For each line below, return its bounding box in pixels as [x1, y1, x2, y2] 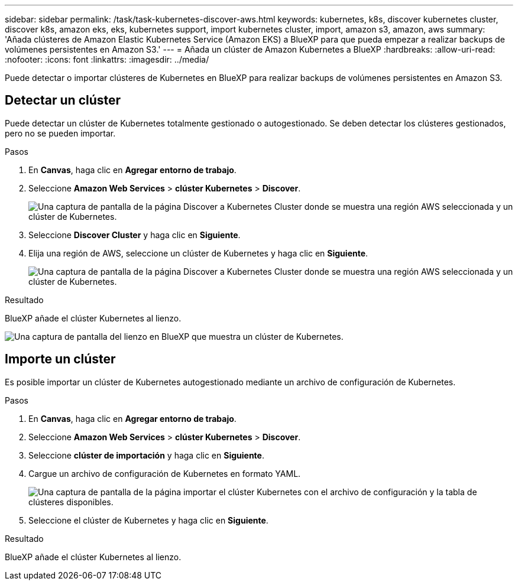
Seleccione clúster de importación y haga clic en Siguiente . [28, 450, 264, 460]
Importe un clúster [5, 352, 116, 367]
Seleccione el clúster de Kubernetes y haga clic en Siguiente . [28, 515, 268, 525]
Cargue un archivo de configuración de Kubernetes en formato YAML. [28, 468, 301, 479]
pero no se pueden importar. [5, 128, 116, 138]
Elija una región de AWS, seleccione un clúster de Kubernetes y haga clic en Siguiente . [28, 248, 368, 258]
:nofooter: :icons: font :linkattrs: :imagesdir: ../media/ [5, 54, 209, 64]
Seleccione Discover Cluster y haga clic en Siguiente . [28, 229, 241, 240]
